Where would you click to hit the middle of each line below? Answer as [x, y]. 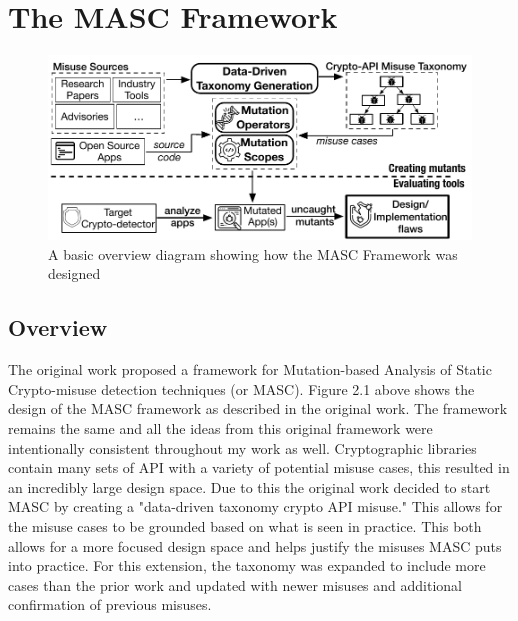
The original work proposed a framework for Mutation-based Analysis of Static [250, 369]
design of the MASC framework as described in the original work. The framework [258, 408]
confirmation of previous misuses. [110, 604]
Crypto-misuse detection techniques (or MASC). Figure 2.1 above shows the [241, 388]
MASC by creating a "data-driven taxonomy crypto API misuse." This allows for [255, 506]
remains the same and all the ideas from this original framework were [220, 427]
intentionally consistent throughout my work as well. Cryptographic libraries [242, 447]
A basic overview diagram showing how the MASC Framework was [253, 253]
